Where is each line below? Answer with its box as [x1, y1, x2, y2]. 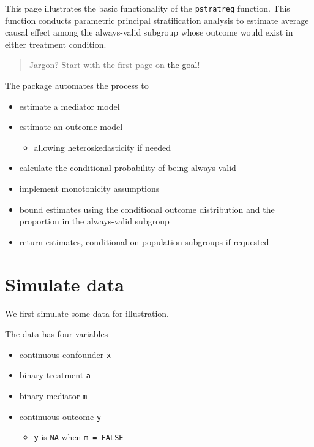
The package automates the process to [5, 79, 149, 92]
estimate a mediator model [19, 99, 120, 112]
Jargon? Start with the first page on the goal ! [29, 58, 200, 71]
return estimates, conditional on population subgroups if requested [19, 235, 269, 248]
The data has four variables [5, 327, 108, 340]
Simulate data [5, 271, 124, 296]
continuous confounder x [19, 348, 111, 361]
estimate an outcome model [19, 120, 123, 133]
